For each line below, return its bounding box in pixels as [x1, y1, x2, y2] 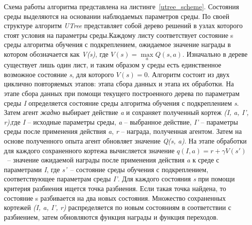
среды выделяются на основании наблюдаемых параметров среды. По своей [4, 11, 230, 21]
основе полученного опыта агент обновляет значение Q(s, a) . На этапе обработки [4, 135, 247, 145]
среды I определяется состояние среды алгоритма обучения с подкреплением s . [4, 97, 239, 108]
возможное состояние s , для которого [4, 69, 114, 79]
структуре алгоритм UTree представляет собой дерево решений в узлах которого [4, 20, 243, 31]
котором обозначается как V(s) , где [4, 48, 108, 59]
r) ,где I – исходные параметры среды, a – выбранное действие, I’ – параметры [4, 116, 238, 127]
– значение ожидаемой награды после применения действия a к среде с [7, 155, 219, 165]
